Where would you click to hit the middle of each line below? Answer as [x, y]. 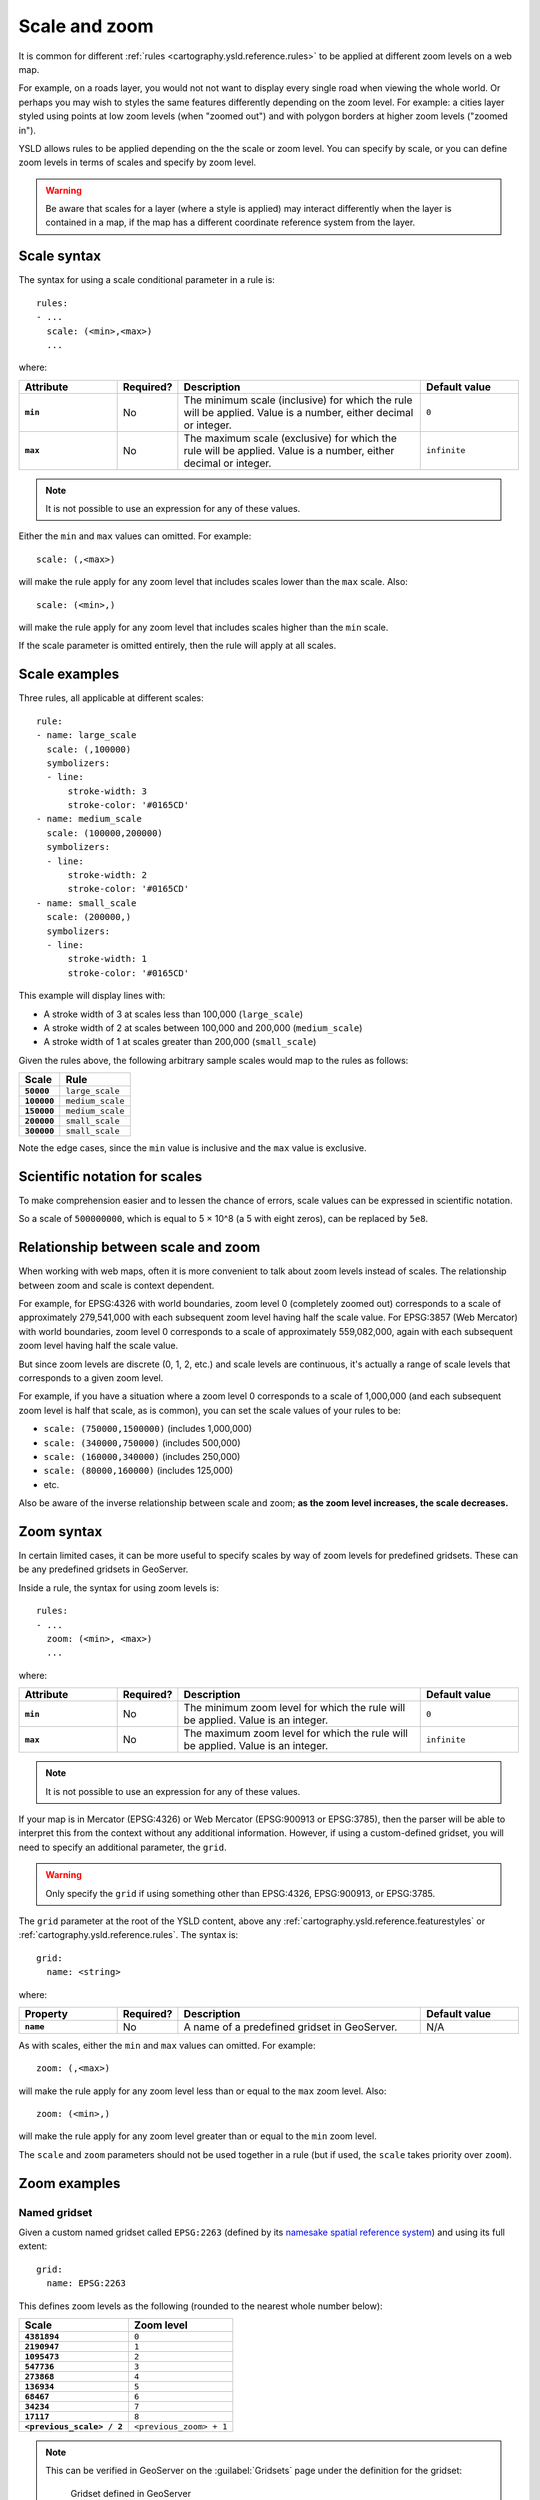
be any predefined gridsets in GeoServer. [103, 1569]
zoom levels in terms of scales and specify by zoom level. [137, 162]
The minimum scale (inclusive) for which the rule [298, 400]
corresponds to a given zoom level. [91, 1378]
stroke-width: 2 [107, 875]
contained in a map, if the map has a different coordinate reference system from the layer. [230, 222]
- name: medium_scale [89, 819]
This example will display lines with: [92, 996]
